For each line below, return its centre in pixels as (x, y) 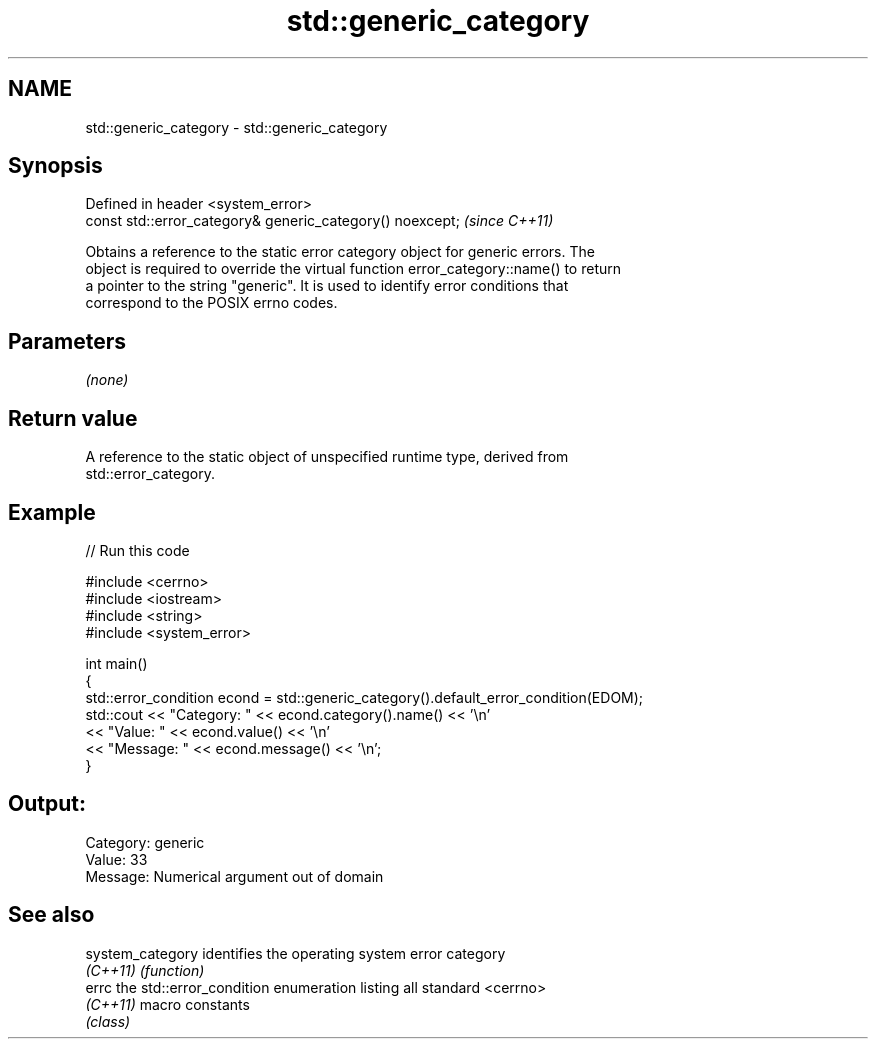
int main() (116, 663)
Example (52, 512)
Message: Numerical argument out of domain (234, 876)
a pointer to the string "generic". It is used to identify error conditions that (327, 286)
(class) (108, 1021)
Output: (47, 804)
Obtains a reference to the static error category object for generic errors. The (340, 252)
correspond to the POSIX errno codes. (211, 303)
